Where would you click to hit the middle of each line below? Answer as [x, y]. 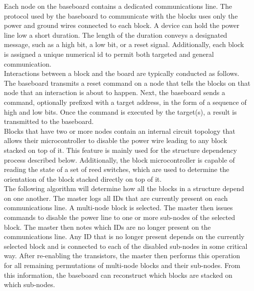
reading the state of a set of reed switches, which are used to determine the [117, 169]
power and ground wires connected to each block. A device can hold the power [122, 25]
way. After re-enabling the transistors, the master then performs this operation [122, 255]
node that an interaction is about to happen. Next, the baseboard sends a [115, 92]
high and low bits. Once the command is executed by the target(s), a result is [120, 111]
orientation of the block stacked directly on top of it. [83, 179]
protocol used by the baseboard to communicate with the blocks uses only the [121, 15]
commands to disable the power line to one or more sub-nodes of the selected [120, 217]
